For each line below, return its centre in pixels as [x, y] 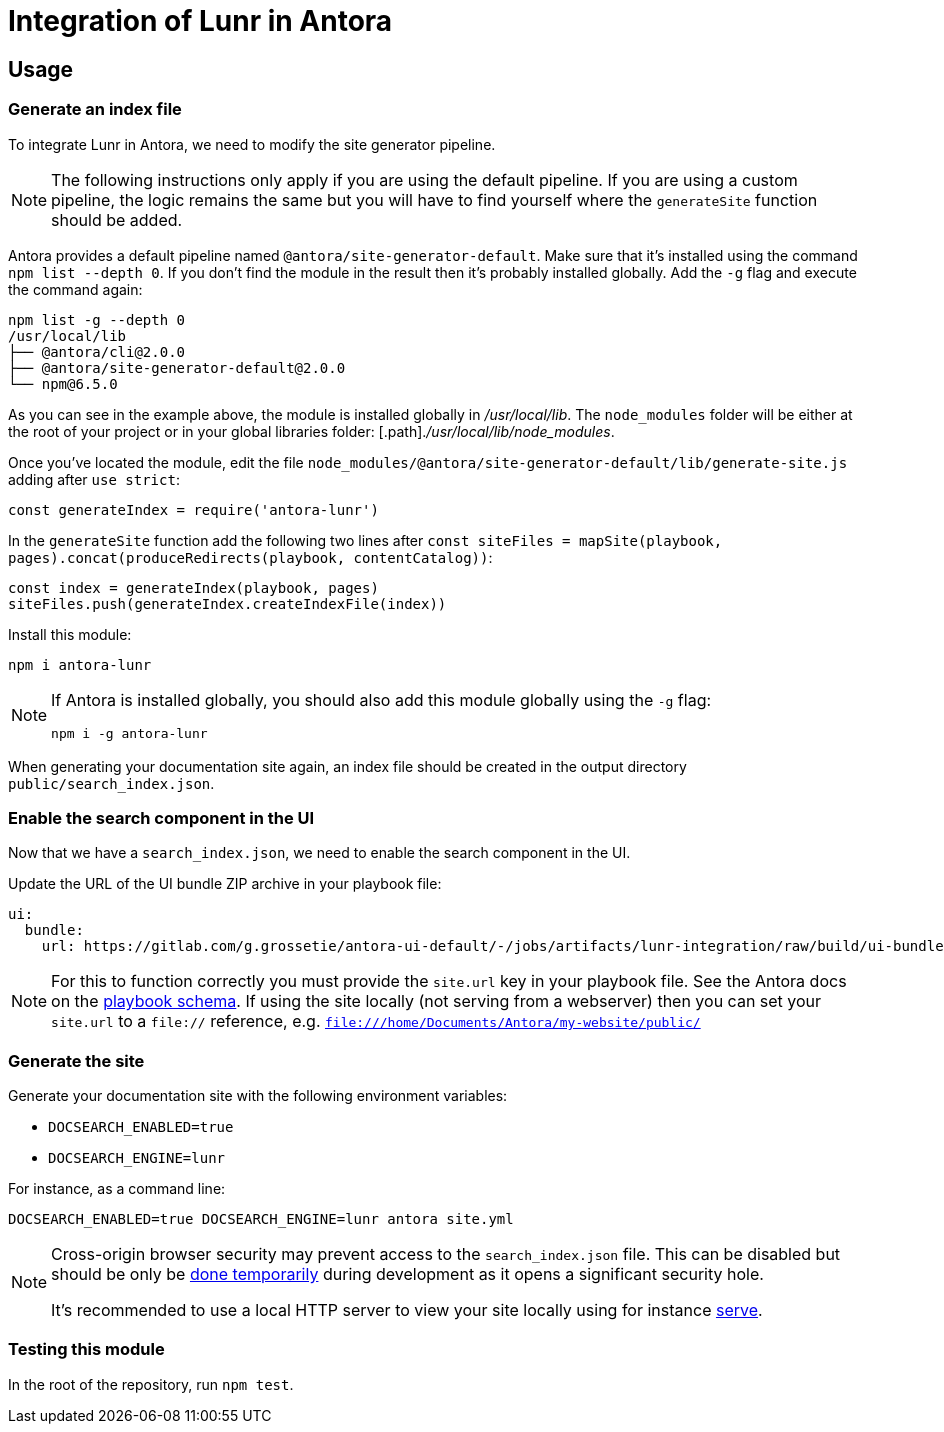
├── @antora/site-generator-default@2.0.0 [177, 367]
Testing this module [86, 1349]
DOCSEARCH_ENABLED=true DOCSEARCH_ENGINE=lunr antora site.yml [261, 1219]
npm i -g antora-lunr [129, 733]
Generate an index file [95, 109]
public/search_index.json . [111, 783]
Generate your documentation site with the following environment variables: [258, 1096]
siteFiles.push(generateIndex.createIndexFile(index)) [227, 603]
